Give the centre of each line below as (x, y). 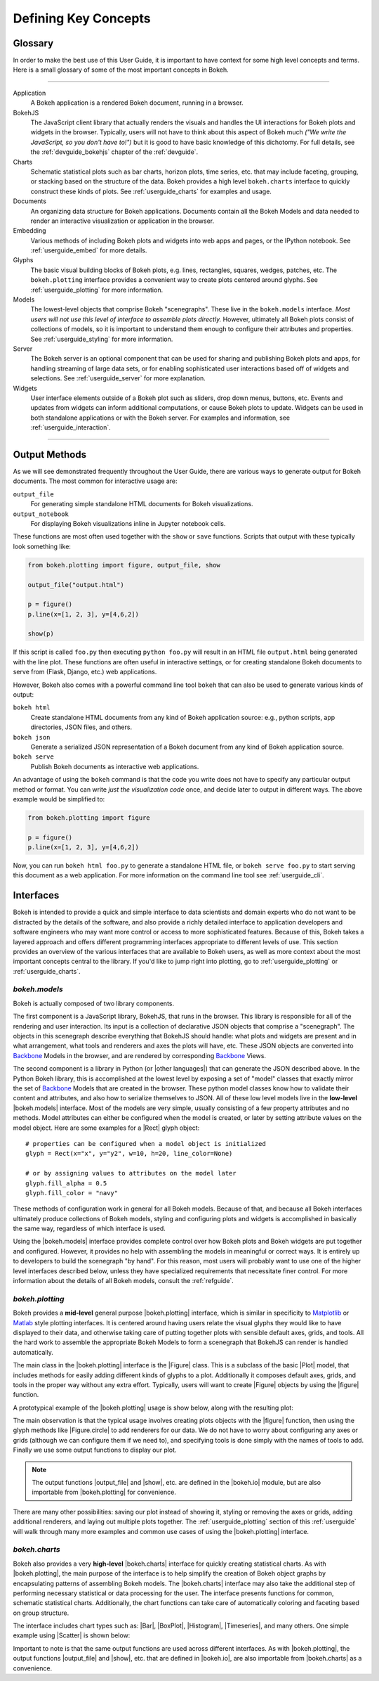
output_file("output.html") (76, 585)
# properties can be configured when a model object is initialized (146, 1144)
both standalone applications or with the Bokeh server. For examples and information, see (160, 418)
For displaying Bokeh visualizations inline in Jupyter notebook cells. (128, 523)
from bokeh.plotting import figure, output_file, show (124, 565)
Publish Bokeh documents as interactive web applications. (115, 766)
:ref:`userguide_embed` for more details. (89, 250)
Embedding (29, 231)
